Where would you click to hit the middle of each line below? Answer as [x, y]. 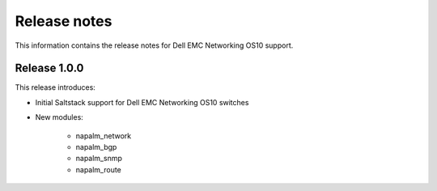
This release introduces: [55, 87]
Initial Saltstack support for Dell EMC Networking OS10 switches [142, 102]
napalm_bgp [96, 147]
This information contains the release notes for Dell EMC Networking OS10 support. [154, 45]
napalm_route [98, 169]
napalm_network [104, 136]
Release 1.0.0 [49, 68]
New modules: [59, 117]
